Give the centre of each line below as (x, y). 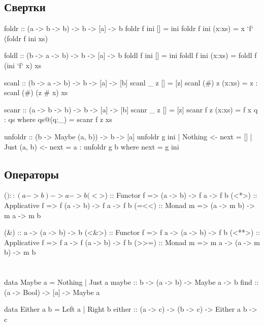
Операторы (32, 174)
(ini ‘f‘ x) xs (23, 65)
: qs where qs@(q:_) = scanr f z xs (58, 119)
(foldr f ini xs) (26, 38)
